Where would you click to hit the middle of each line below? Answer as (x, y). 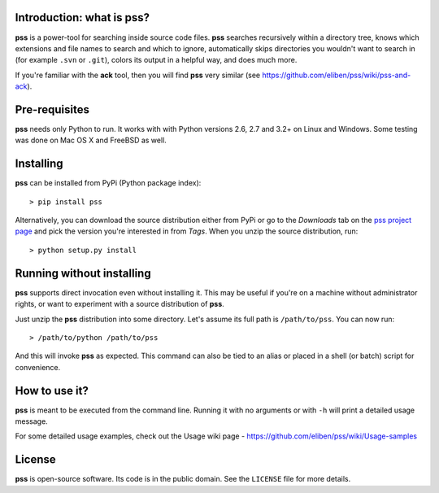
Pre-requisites (52, 109)
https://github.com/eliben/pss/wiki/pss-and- (336, 75)
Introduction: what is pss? (83, 17)
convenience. (38, 367)
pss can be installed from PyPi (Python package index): (108, 183)
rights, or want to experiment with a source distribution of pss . (120, 304)
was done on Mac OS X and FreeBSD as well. (91, 140)
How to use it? (52, 390)
